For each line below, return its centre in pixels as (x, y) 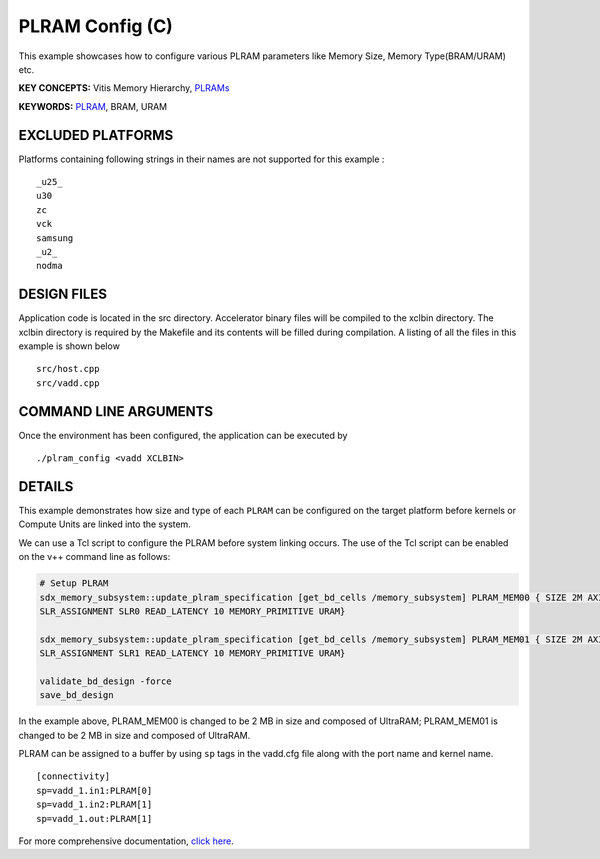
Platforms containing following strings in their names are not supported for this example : (201, 159)
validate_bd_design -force (105, 681)
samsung (55, 238)
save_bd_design (76, 695)
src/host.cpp (68, 369)
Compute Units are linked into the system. (105, 524)
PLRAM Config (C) (96, 26)
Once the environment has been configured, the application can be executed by (183, 435)
